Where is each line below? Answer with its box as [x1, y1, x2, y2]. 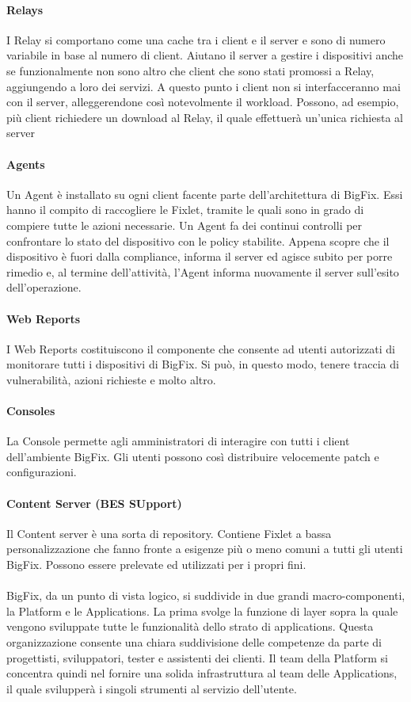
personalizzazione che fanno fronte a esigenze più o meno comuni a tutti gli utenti [6, 540, 403, 557]
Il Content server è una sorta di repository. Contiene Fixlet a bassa [6, 525, 332, 541]
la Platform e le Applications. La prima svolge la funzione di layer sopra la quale [6, 602, 398, 619]
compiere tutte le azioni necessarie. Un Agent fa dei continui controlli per [6, 216, 363, 233]
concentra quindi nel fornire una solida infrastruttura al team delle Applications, [6, 665, 398, 681]
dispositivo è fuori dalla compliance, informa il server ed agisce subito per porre [6, 248, 393, 265]
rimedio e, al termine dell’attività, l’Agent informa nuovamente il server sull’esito [6, 263, 399, 280]
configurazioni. [6, 464, 77, 480]
